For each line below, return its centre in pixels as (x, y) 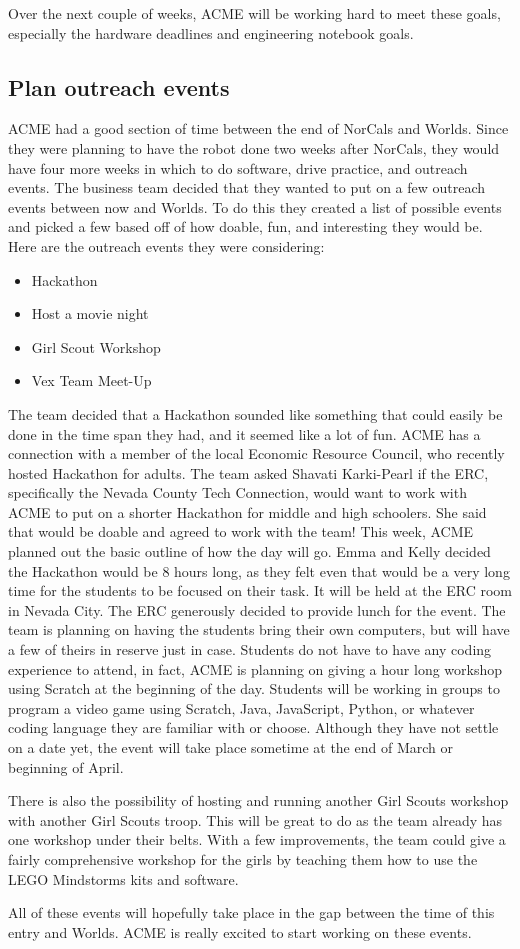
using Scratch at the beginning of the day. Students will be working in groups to (254, 688)
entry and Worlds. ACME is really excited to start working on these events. (240, 931)
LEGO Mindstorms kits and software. (123, 878)
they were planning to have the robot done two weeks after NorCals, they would (254, 147)
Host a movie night (90, 313)
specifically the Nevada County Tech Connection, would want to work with (237, 492)
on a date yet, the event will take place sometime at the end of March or (230, 747)
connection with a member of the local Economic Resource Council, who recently (256, 453)
